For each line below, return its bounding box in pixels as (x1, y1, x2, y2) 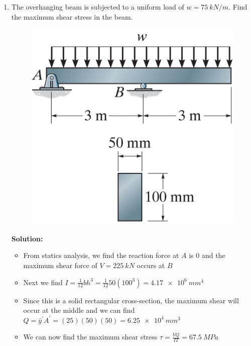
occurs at (137, 260, 165, 271)
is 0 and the (189, 250, 225, 261)
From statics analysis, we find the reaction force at (23, 250, 179, 261)
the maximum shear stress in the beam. (11, 11, 133, 22)
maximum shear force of (23, 260, 97, 271)
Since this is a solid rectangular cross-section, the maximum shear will (23, 295, 239, 305)
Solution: (11, 233, 43, 243)
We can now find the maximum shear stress (23, 331, 158, 342)
